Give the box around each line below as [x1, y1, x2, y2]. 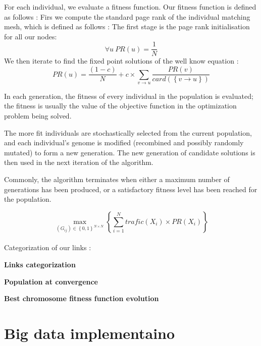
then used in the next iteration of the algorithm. [4, 157, 153, 167]
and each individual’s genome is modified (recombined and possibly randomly [4, 137, 244, 148]
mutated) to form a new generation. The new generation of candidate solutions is [4, 147, 255, 157]
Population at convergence [4, 276, 98, 286]
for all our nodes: [4, 31, 57, 41]
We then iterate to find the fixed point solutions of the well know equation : [4, 55, 239, 66]
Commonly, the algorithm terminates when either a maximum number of [4, 174, 230, 185]
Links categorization [4, 259, 76, 270]
